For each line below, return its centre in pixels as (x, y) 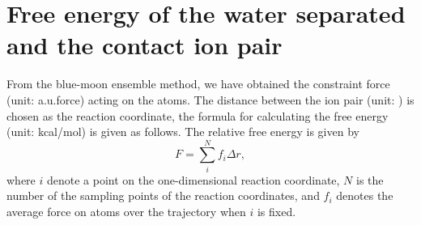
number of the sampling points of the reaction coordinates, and (163, 195)
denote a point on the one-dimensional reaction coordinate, (193, 179)
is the (370, 179)
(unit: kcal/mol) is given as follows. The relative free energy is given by (183, 132)
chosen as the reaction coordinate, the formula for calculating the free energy (198, 115)
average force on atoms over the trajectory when (126, 211)
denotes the (365, 195)
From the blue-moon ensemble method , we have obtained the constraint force (198, 84)
